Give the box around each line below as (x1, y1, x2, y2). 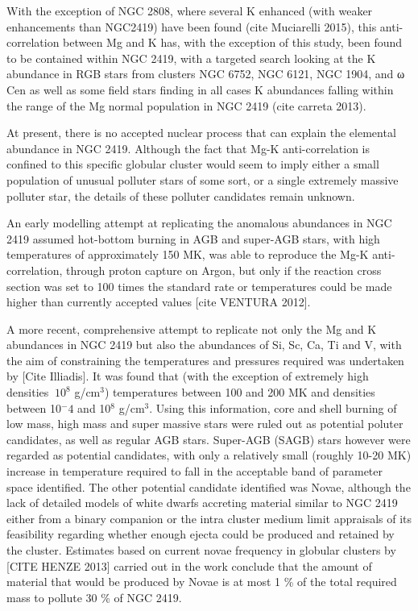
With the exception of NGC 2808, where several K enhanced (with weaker (6, 2, 373, 19)
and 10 (77, 399, 111, 416)
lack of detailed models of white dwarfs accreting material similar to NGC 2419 (6, 494, 398, 511)
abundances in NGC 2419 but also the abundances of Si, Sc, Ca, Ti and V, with (6, 336, 402, 353)
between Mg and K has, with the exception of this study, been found (63, 34, 403, 51)
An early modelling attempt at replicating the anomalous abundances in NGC (6, 214, 392, 231)
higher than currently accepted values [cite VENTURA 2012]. (6, 293, 311, 310)
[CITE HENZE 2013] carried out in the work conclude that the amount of (6, 557, 372, 574)
